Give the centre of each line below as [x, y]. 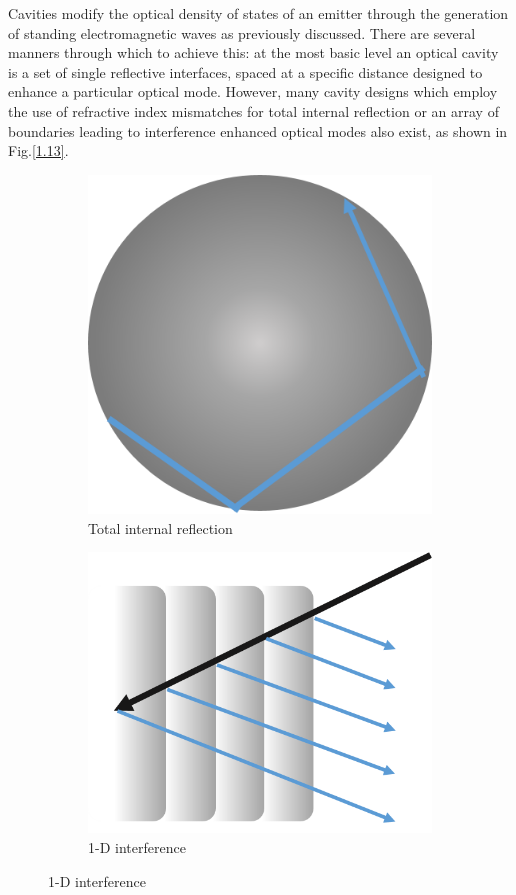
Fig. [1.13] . [38, 150]
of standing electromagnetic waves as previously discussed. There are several [242, 32]
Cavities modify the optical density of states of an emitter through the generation [258, 13]
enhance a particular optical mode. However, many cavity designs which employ [253, 91]
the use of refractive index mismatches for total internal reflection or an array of [253, 110]
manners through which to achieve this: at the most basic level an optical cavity [253, 52]
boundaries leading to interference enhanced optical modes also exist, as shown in [258, 130]
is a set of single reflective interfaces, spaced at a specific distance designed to [245, 71]
